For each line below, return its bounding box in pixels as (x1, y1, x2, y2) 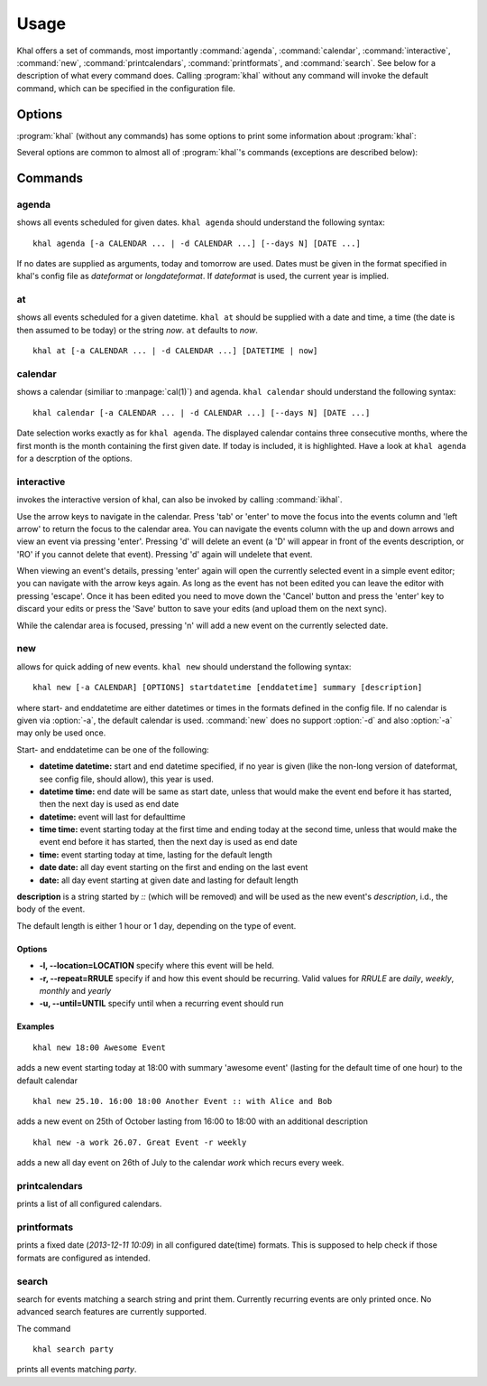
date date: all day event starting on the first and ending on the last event (39, 862, 308, 873)
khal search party (32, 1344, 115, 1354)
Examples (16, 1021, 55, 1032)
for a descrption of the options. (16, 453, 133, 464)
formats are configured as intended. (16, 1252, 151, 1263)
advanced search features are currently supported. (16, 1306, 207, 1317)
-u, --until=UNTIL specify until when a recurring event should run (39, 998, 284, 1009)
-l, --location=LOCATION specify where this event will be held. (39, 960, 275, 971)
